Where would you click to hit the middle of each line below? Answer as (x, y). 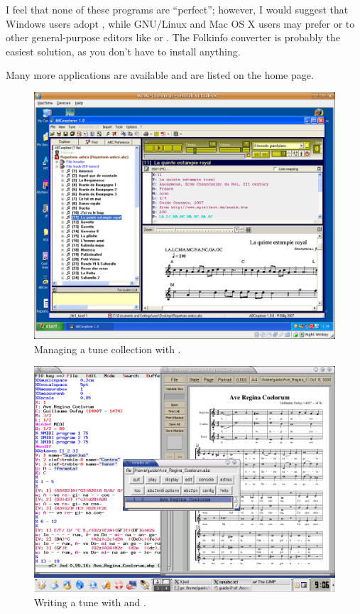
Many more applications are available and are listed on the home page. (160, 75)
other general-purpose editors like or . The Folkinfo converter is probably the (173, 37)
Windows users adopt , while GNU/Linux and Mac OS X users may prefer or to (180, 23)
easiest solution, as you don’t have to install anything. (123, 51)
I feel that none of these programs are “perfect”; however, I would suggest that (177, 9)
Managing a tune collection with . (108, 349)
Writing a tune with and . (90, 602)
